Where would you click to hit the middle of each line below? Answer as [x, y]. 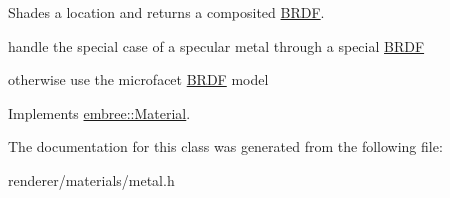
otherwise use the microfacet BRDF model [138, 79]
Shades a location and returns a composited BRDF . [166, 12]
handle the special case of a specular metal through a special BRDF [216, 45]
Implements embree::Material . [99, 112]
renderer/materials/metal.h [91, 179]
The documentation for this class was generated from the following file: [225, 146]
